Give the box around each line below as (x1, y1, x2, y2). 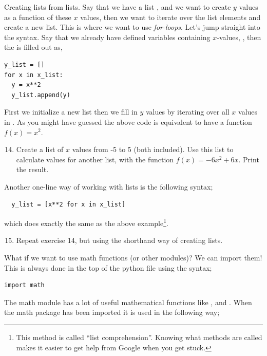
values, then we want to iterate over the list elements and (80, 11, 261, 22)
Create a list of (16, 144, 64, 155)
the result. (16, 164, 49, 175)
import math (4, 282, 45, 289)
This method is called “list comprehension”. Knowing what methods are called (16, 331, 262, 342)
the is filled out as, (4, 42, 63, 52)
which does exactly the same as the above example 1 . (4, 216, 168, 228)
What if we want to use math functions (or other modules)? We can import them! (4, 252, 262, 263)
